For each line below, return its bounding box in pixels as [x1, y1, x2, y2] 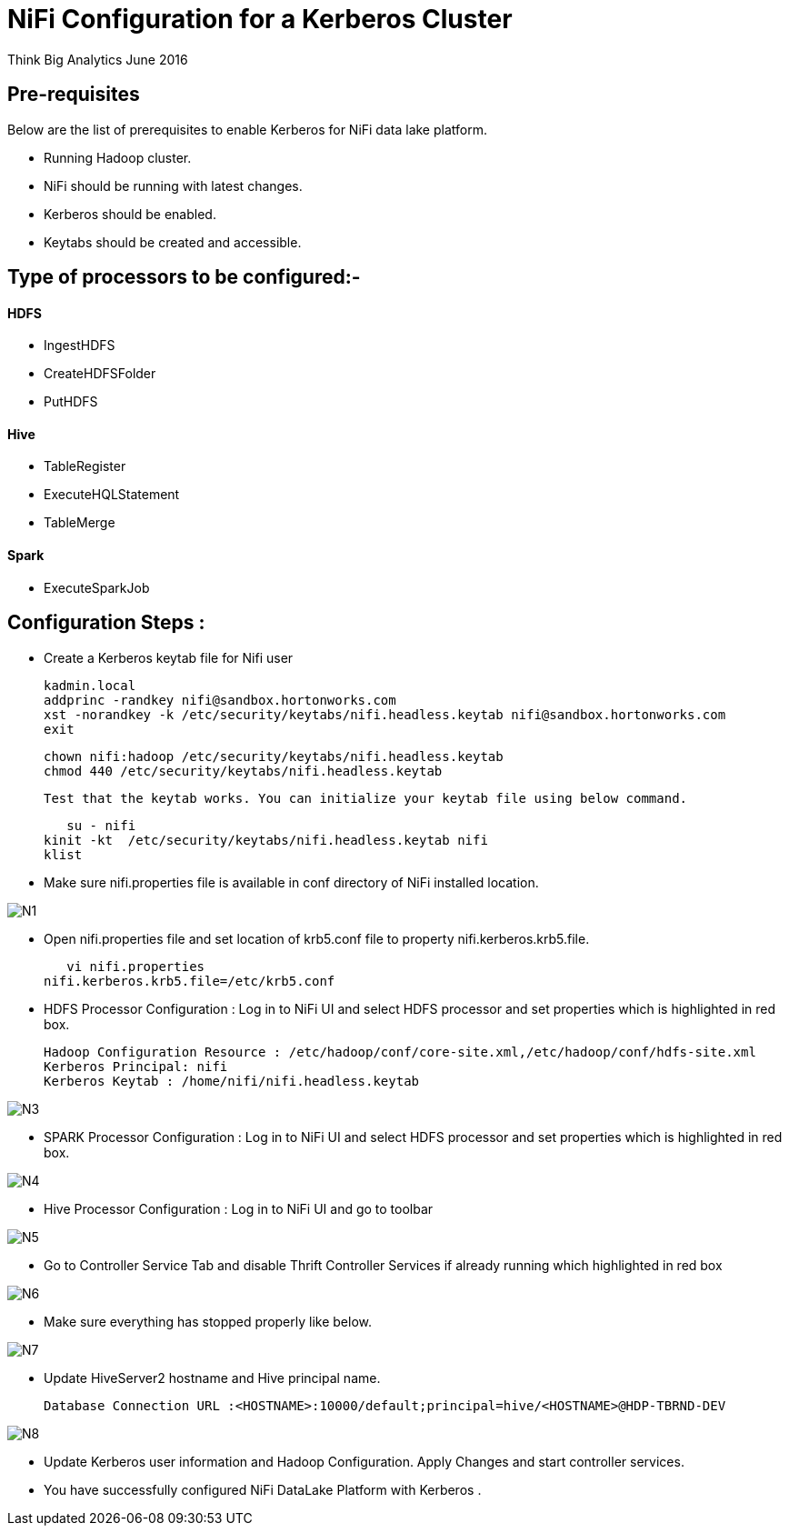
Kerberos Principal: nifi [44, 1058, 228, 1074]
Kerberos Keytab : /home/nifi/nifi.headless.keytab [44, 1073, 420, 1088]
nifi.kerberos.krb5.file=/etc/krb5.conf [44, 973, 335, 988]
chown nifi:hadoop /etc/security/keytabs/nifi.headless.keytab [44, 748, 504, 764]
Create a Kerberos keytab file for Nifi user [44, 649, 294, 666]
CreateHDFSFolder [44, 366, 156, 382]
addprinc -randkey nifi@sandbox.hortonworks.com [44, 692, 396, 707]
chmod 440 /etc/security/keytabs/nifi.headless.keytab [44, 763, 443, 778]
